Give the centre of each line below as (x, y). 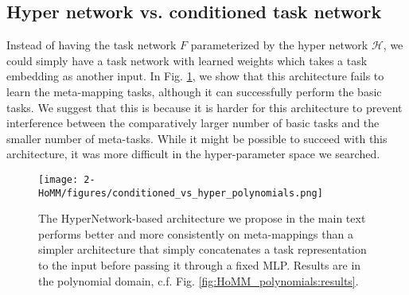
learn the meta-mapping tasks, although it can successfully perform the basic (194, 91)
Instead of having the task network (92, 45)
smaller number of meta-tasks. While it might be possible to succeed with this (197, 138)
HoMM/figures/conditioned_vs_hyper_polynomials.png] (181, 193)
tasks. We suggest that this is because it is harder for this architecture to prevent (204, 107)
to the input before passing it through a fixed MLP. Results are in (200, 265)
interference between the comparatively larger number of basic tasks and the (193, 123)
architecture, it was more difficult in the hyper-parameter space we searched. (193, 154)
